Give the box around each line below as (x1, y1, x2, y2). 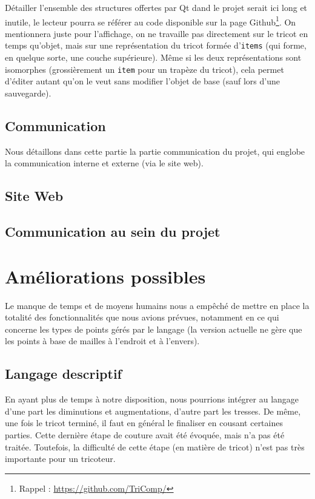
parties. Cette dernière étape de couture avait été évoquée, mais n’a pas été (5, 428, 285, 441)
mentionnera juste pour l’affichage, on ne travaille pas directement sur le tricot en (5, 27, 308, 39)
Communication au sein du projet (5, 222, 220, 241)
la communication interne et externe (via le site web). (5, 157, 204, 169)
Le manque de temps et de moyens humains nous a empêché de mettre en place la (5, 299, 310, 311)
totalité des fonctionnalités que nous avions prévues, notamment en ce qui (5, 311, 279, 324)
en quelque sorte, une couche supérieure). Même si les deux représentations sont (5, 51, 302, 64)
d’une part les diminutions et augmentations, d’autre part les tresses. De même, (5, 404, 301, 417)
